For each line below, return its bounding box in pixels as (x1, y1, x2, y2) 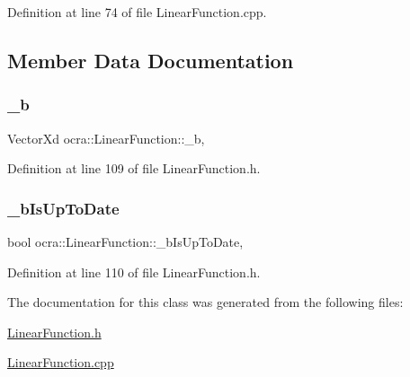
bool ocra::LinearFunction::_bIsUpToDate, (7, 232, 244, 250)
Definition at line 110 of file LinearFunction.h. (7, 262, 261, 281)
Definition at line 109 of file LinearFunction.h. (7, 159, 261, 178)
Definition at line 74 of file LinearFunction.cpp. (7, 3, 267, 21)
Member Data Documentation (7, 46, 294, 74)
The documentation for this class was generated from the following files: (7, 293, 404, 311)
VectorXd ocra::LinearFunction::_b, (7, 128, 205, 147)
